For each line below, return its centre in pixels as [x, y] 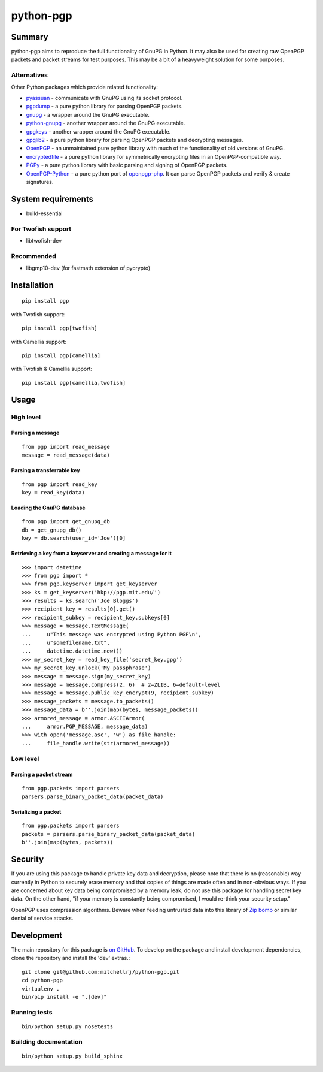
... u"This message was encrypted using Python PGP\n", [112, 634]
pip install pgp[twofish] [60, 328]
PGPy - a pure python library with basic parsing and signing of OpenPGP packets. [127, 165]
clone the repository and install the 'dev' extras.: [71, 958]
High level [26, 417]
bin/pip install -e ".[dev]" [64, 997]
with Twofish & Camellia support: [52, 369]
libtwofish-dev [44, 240]
